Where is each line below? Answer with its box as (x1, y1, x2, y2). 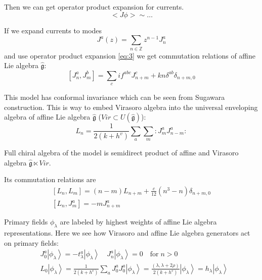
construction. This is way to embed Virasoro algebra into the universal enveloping (4, 101, 258, 112)
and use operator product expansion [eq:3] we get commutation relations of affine (4, 50, 256, 61)
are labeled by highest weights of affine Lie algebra (60, 216, 217, 227)
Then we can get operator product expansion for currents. (4, 2, 184, 12)
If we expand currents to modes (4, 25, 102, 35)
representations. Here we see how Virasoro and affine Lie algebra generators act (4, 228, 250, 238)
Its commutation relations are (4, 174, 96, 185)
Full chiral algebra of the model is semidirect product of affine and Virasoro (4, 147, 239, 158)
